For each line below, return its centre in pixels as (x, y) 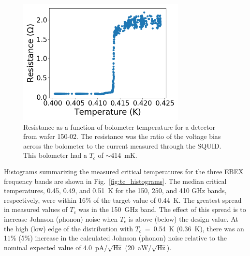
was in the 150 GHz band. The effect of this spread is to (162, 209)
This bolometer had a (55, 155)
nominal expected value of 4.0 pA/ (56, 247)
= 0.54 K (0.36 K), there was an (194, 228)
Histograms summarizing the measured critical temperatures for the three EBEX (124, 171)
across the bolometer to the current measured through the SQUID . (122, 145)
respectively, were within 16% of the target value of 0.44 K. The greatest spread (123, 200)
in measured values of (36, 209)
